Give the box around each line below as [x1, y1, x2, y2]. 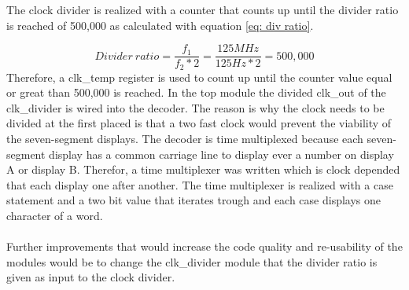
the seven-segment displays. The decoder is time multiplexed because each [6, 130, 363, 147]
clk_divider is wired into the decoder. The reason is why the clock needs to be [6, 99, 385, 116]
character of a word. [6, 207, 103, 224]
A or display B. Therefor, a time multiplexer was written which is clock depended [6, 161, 400, 178]
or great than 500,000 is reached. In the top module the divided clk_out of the [6, 84, 386, 101]
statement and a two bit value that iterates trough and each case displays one [6, 192, 381, 208]
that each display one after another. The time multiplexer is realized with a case [6, 176, 393, 193]
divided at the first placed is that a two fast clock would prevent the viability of [6, 115, 392, 131]
